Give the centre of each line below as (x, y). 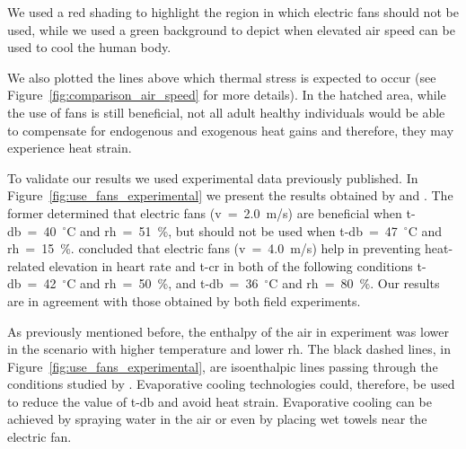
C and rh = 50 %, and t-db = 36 (163, 283)
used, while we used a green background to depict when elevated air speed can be (231, 29)
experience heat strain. (70, 148)
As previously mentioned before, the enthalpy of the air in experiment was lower (228, 331)
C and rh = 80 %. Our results (354, 283)
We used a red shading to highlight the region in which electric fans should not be (233, 12)
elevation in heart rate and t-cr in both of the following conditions (231, 265)
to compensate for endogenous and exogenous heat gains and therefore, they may (231, 130)
